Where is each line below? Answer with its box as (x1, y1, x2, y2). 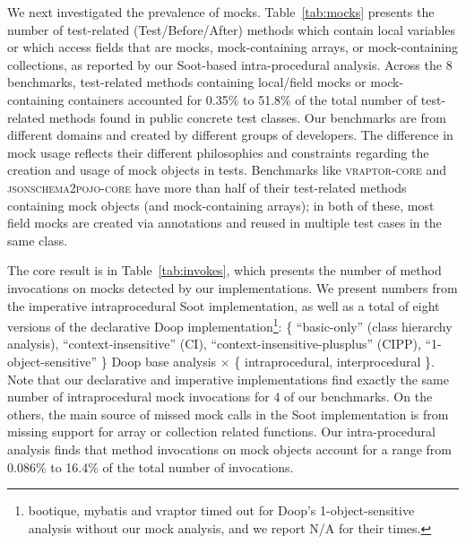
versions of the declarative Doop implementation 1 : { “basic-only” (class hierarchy (7, 315, 453, 335)
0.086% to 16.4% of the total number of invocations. (7, 457, 294, 476)
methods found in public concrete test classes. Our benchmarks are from (48, 108, 446, 126)
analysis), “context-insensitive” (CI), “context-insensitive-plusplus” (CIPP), (7, 334, 421, 353)
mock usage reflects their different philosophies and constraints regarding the (7, 142, 429, 161)
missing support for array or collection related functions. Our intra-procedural (7, 422, 436, 441)
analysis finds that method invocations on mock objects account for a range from (7, 439, 452, 458)
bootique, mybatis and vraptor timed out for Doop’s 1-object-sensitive (28, 501, 415, 520)
